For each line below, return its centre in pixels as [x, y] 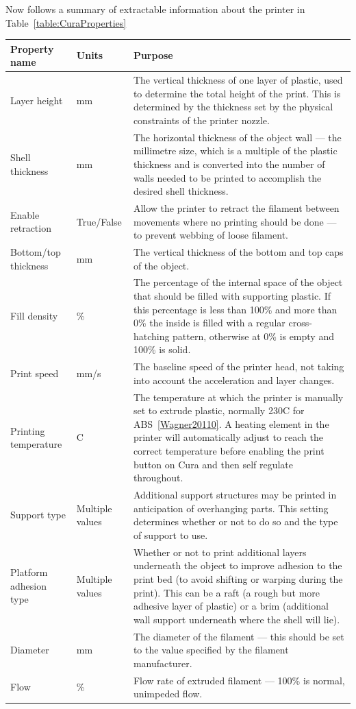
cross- [300, 323]
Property [32, 48]
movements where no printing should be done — [235, 221]
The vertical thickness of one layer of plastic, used [238, 80]
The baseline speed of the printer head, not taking [239, 366]
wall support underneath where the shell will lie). [237, 619]
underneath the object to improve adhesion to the [238, 565]
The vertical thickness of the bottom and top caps [238, 252]
